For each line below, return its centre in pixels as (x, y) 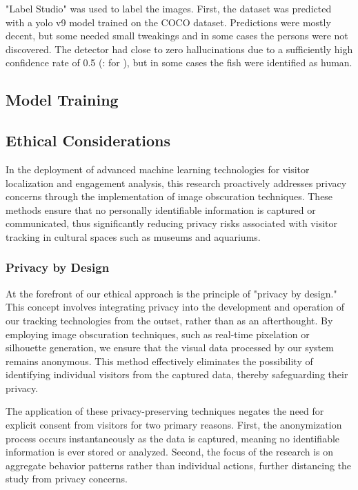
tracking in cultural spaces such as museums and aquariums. (133, 236)
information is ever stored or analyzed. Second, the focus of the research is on (170, 452)
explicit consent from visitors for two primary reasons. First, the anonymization (174, 425)
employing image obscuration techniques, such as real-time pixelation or (158, 334)
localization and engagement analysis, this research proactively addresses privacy (176, 183)
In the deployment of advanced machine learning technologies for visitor (158, 169)
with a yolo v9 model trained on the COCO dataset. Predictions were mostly (168, 22)
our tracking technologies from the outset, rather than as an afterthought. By (169, 320)
